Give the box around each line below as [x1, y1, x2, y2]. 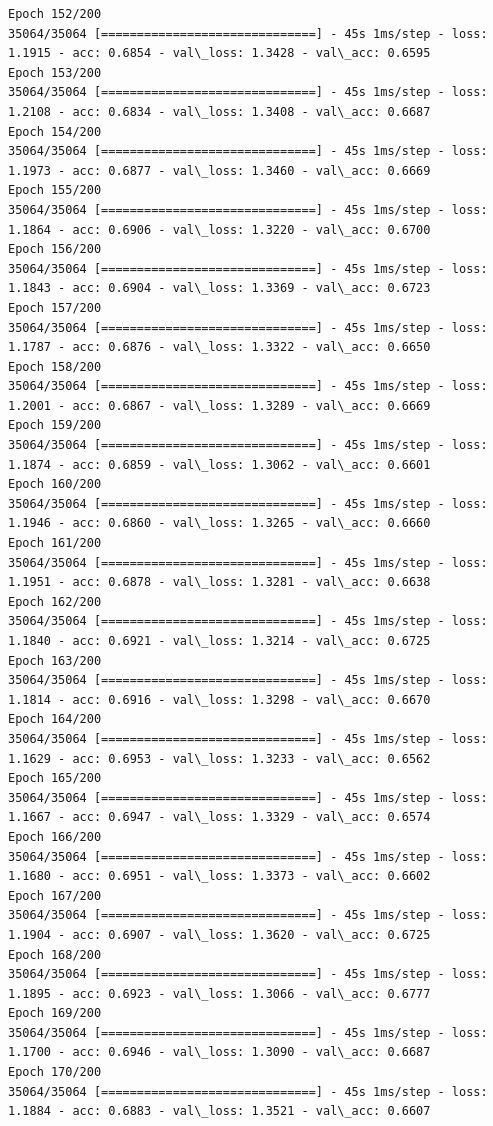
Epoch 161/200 [8, 536, 102, 551]
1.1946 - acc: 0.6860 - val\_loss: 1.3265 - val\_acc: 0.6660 [8, 516, 431, 531]
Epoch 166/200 [8, 829, 102, 844]
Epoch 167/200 [8, 888, 102, 903]
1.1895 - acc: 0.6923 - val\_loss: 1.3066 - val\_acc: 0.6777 [8, 986, 431, 1001]
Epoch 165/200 [8, 771, 102, 786]
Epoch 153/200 [8, 65, 102, 80]
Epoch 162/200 [8, 594, 102, 609]
